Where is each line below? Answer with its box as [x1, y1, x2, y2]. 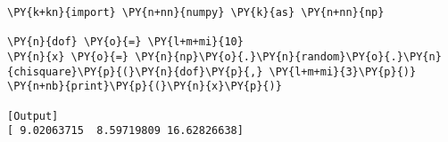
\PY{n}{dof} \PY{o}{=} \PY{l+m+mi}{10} [7, 35, 244, 49]
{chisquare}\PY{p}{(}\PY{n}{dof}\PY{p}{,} [7, 65, 263, 78]
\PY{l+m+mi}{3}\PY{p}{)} [269, 65, 417, 78]
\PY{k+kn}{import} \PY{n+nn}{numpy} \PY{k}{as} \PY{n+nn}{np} [7, 6, 385, 19]
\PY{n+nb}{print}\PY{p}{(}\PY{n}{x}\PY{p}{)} [7, 80, 282, 93]
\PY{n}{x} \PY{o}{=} [7, 50, 129, 63]
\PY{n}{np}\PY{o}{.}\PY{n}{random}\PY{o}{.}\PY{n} [135, 50, 442, 63]
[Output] [7, 109, 59, 122]
